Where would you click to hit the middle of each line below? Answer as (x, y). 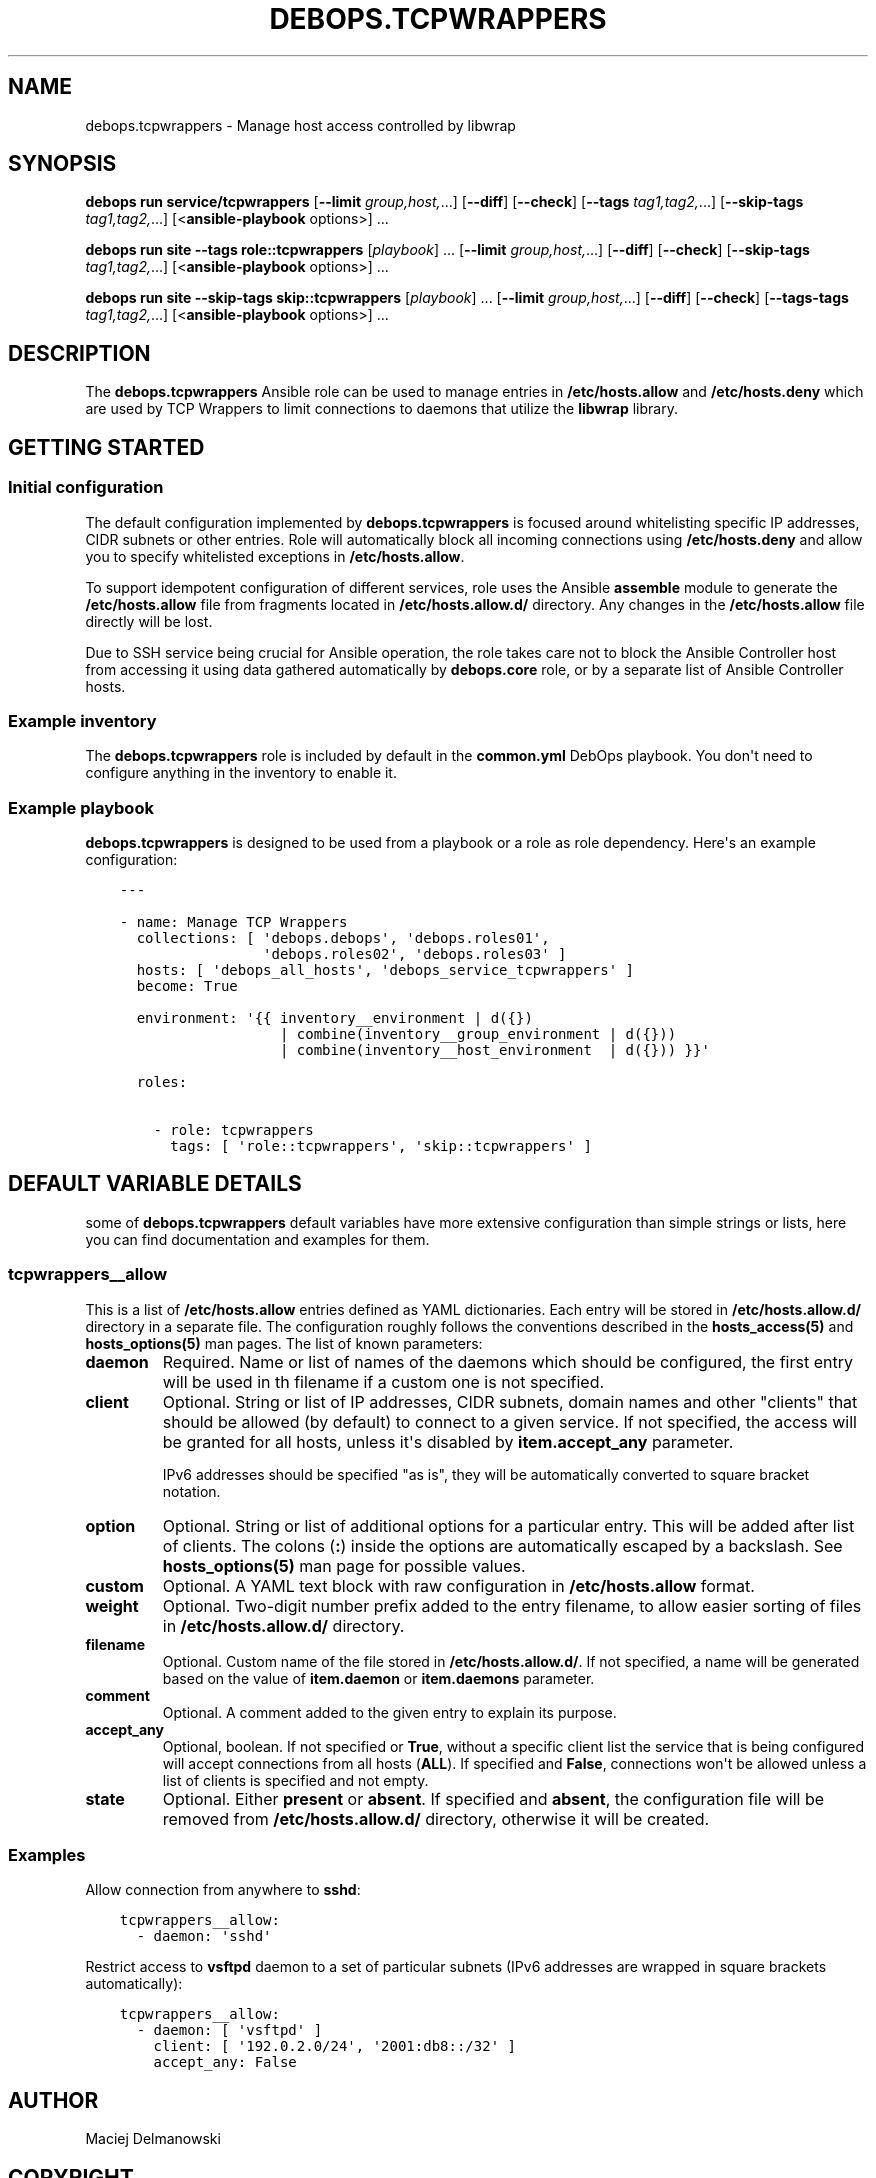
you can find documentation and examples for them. (257, 1239)
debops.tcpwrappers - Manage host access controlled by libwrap (300, 125)
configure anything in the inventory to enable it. (241, 773)
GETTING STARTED (106, 447)
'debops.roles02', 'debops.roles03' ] (415, 954)
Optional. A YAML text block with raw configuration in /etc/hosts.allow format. (458, 1585)
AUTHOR (53, 2100)
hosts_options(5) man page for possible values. (344, 1565)
